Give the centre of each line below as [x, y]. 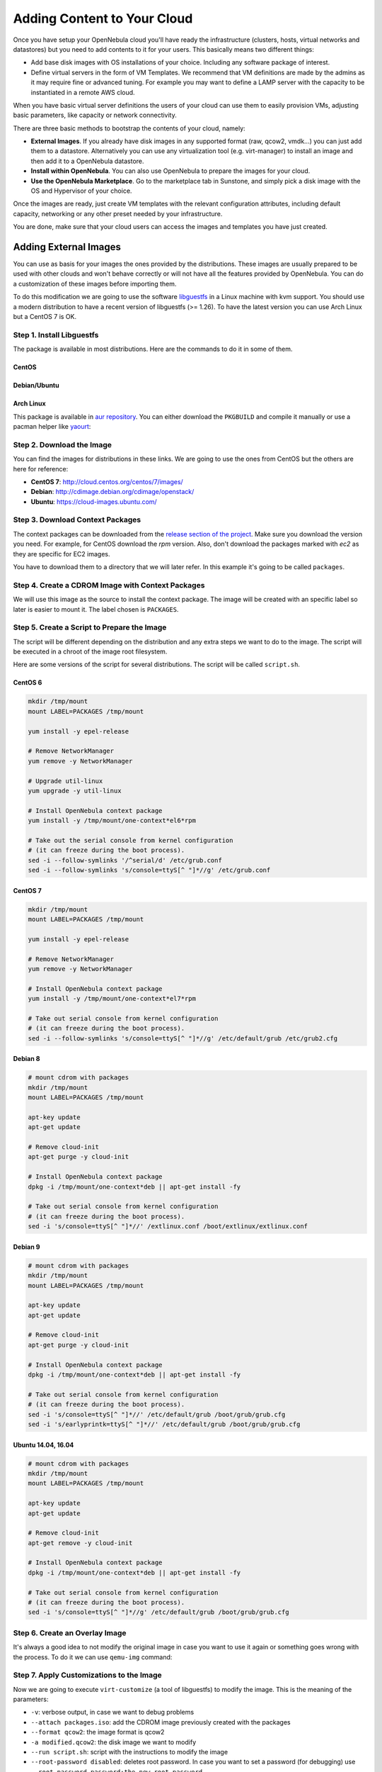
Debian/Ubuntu [36, 386]
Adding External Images [67, 247]
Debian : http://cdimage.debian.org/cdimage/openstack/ [112, 492]
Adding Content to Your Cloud [103, 18]
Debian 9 [27, 1247]
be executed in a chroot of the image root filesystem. [90, 651]
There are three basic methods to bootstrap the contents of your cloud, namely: [129, 128]
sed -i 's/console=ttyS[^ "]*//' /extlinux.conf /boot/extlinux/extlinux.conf [168, 1227]
